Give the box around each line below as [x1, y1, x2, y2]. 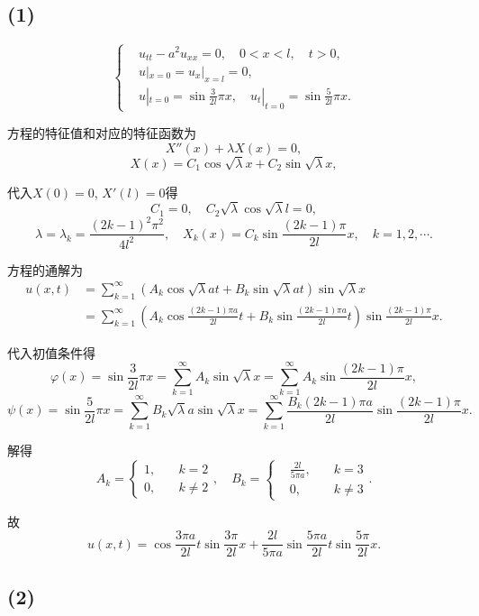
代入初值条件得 [7, 343, 95, 362]
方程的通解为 [7, 260, 83, 279]
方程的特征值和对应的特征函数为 [7, 123, 196, 142]
